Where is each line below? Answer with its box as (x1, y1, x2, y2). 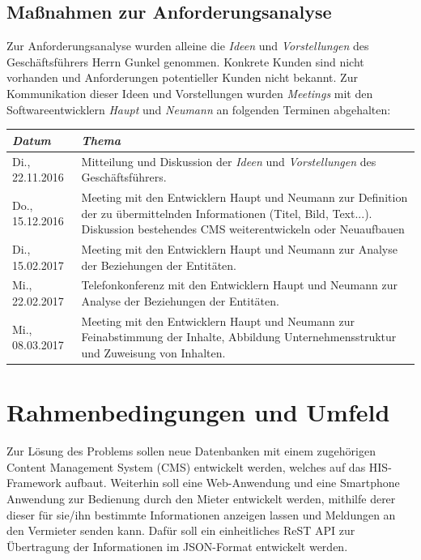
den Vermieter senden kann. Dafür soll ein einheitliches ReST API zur (6, 522, 355, 539)
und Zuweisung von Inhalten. (81, 344, 226, 361)
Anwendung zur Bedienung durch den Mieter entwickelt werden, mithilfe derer (6, 490, 396, 507)
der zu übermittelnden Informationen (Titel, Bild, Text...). (81, 204, 372, 221)
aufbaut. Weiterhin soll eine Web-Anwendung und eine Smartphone (65, 474, 400, 491)
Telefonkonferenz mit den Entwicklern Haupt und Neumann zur (81, 276, 398, 293)
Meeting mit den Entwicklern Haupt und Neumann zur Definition (81, 188, 408, 205)
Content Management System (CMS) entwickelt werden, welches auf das (6, 458, 366, 475)
